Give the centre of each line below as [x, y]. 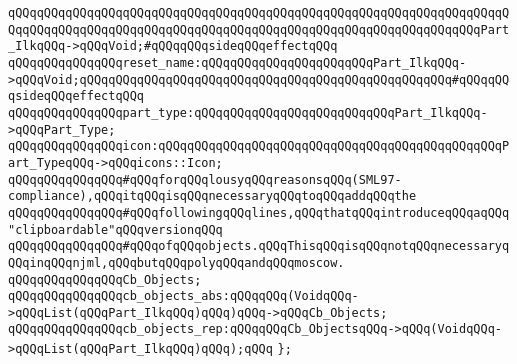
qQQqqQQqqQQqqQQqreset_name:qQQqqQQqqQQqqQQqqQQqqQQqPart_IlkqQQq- [237, 62]
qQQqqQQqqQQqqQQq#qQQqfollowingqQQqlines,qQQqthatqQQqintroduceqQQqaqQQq [259, 212]
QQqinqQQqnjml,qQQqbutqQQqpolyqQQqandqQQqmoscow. [176, 262]
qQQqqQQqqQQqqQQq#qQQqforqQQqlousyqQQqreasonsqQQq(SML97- [205, 179]
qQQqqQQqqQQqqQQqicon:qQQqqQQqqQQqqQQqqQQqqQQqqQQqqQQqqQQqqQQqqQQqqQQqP [259, 146]
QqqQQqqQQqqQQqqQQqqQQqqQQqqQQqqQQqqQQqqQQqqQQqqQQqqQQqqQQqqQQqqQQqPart [259, 29]
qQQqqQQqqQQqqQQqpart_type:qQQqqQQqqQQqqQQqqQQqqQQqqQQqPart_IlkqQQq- [248, 112]
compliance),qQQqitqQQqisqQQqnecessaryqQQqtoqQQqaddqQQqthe [212, 196]
